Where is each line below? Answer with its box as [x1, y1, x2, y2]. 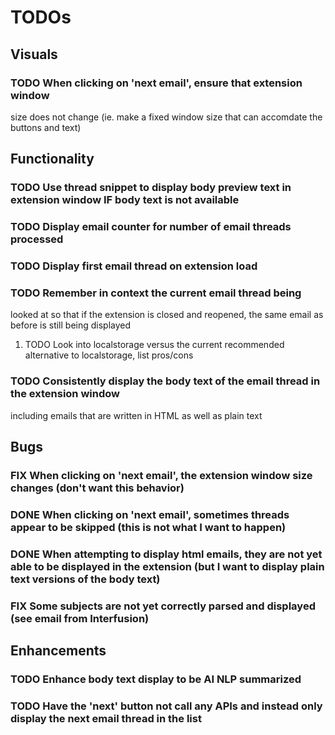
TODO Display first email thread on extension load [10, 259, 258, 273]
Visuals [10, 46, 58, 63]
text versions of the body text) [10, 572, 161, 586]
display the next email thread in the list [10, 711, 202, 725]
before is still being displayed [10, 319, 132, 331]
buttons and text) [10, 121, 82, 133]
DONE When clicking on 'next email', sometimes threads [10, 507, 290, 521]
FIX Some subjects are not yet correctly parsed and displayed [10, 599, 316, 613]
